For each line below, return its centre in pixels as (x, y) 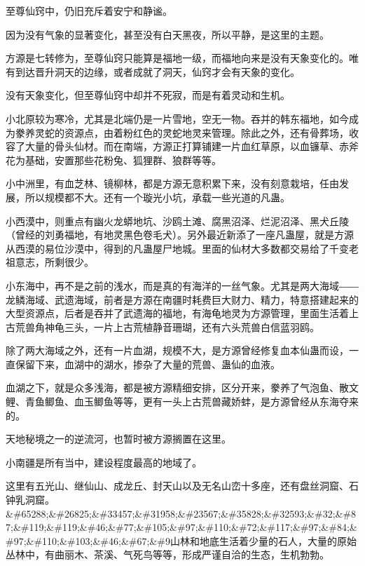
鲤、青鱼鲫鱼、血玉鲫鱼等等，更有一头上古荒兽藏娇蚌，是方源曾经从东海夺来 (182, 402)
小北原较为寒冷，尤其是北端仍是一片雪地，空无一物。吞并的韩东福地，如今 (177, 118)
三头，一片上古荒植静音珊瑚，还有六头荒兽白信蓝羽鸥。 (192, 326)
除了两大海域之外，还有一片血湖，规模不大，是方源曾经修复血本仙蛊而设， (177, 350)
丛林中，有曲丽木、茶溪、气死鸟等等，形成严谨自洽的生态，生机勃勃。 (167, 554)
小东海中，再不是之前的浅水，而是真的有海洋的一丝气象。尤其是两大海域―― (182, 285)
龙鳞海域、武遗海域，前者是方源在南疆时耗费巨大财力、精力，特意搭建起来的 (182, 299)
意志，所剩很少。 (54, 262)
